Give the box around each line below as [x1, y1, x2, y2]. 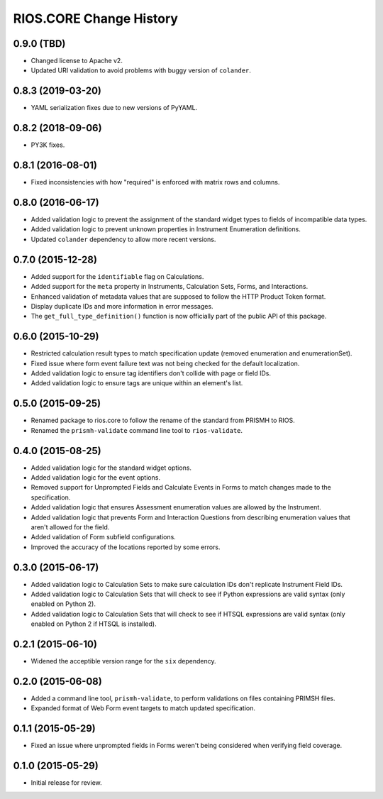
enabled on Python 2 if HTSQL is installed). [30, 619, 157, 628]
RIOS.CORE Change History [13, 11, 179, 26]
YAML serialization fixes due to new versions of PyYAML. [30, 104, 198, 112]
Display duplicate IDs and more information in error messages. [30, 302, 213, 310]
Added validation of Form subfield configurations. [30, 533, 177, 541]
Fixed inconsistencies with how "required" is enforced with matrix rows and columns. [30, 178, 280, 187]
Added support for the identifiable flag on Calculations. [30, 272, 204, 280]
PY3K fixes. [30, 140, 65, 149]
